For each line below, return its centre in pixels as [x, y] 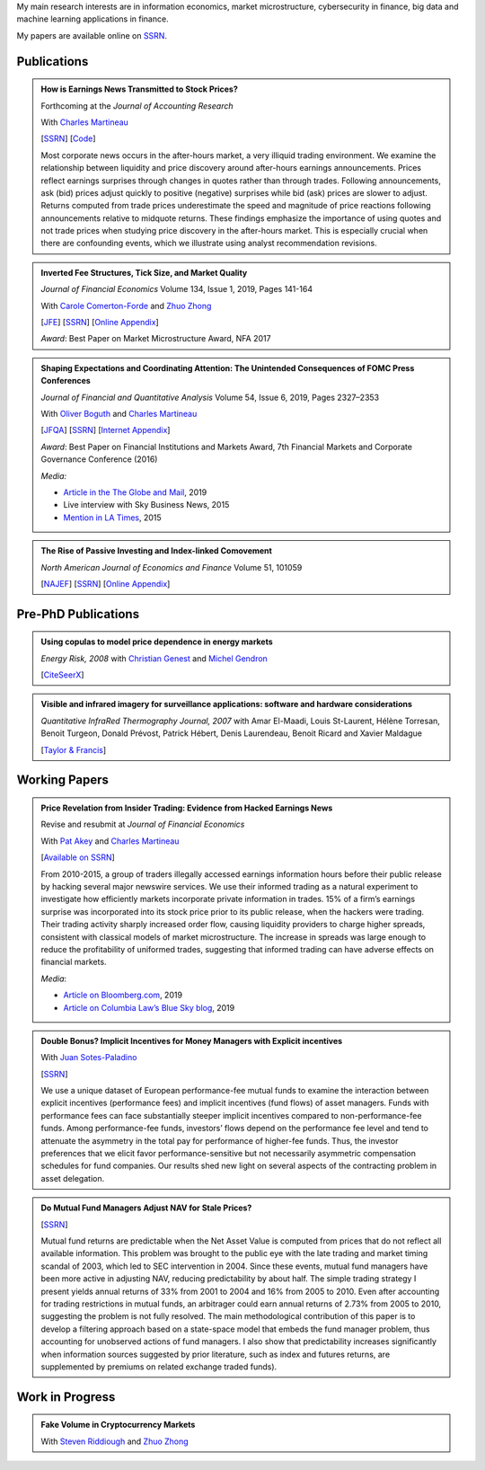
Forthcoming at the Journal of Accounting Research [137, 106]
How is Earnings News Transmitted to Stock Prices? [139, 89]
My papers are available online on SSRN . [92, 35]
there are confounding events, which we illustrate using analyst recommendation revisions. [209, 244]
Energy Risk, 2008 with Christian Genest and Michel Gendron [154, 658]
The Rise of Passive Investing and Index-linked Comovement [157, 551]
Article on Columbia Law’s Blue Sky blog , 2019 [149, 1007]
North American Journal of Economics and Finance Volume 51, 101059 [172, 567]
